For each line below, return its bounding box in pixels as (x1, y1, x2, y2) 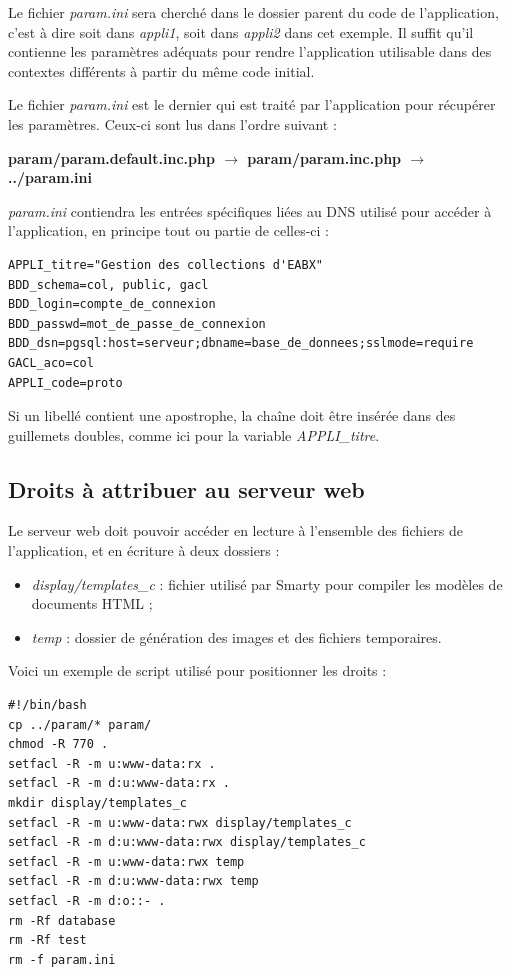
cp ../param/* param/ (8, 717, 152, 732)
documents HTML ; (31, 593, 153, 614)
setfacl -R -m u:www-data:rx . (8, 756, 216, 771)
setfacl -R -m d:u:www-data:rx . (8, 776, 230, 791)
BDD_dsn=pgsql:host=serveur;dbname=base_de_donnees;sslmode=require (8, 336, 474, 351)
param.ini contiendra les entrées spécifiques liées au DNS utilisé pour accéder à (8, 200, 492, 221)
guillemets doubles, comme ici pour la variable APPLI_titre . (8, 424, 380, 445)
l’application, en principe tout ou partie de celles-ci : (8, 220, 330, 241)
